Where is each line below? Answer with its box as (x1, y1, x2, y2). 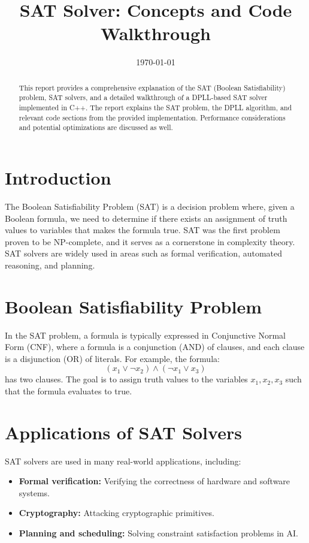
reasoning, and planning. (5, 258, 95, 271)
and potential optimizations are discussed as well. (19, 122, 173, 132)
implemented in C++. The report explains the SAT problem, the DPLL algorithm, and (19, 102, 292, 113)
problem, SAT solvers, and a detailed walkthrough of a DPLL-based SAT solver (19, 92, 268, 102)
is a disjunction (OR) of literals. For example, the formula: (5, 352, 220, 364)
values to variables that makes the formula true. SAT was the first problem (5, 224, 280, 236)
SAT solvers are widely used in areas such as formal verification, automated (5, 247, 283, 260)
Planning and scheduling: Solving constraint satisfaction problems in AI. (19, 527, 298, 539)
